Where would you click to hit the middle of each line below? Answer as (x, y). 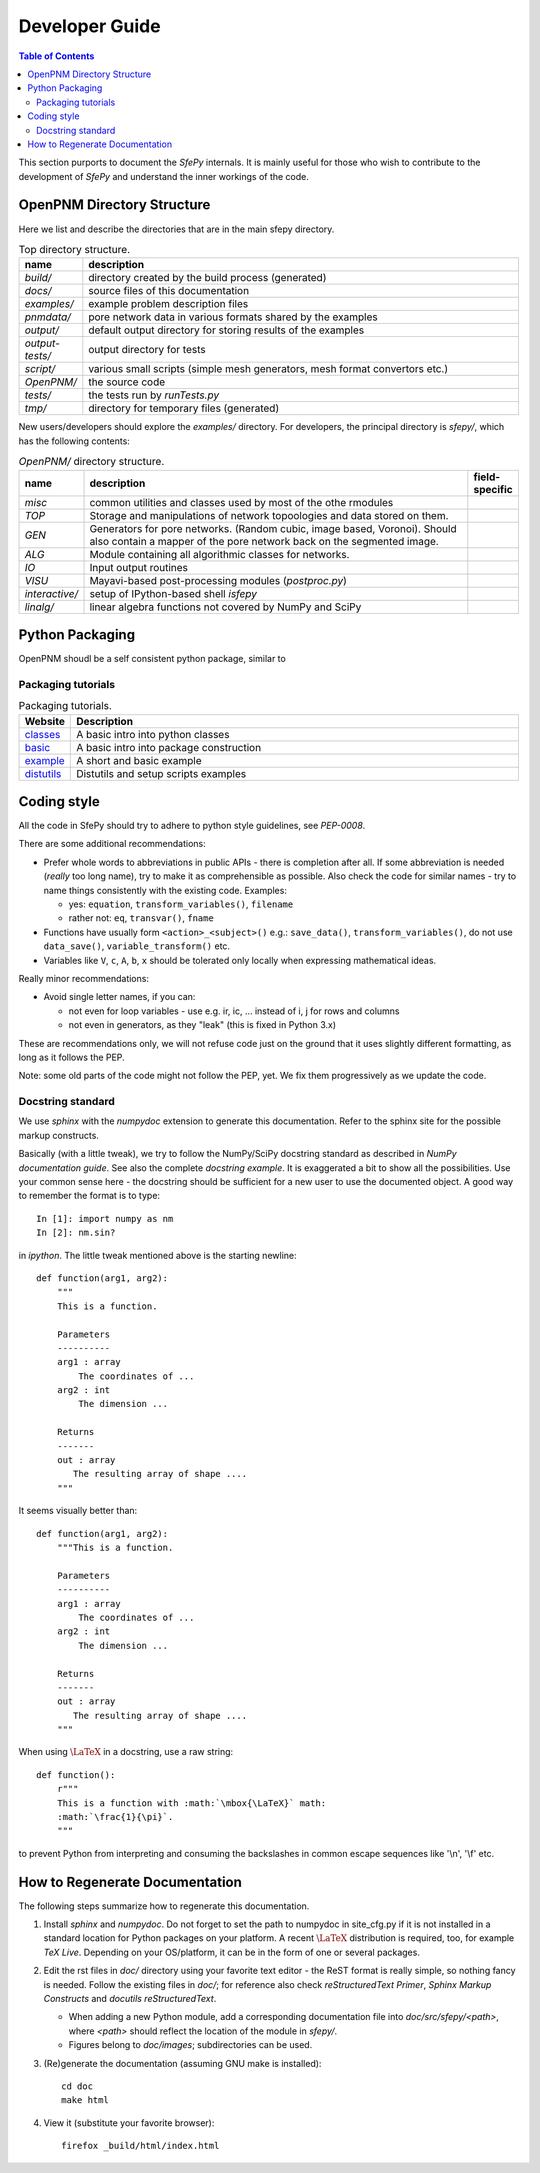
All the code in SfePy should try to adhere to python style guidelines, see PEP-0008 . (192, 826)
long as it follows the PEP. (71, 1057)
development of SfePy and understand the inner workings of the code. (164, 176)
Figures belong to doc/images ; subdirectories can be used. (190, 2045)
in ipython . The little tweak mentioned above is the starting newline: (157, 1255)
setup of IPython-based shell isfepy (173, 593)
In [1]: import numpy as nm (105, 1218)
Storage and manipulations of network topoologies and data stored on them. (269, 515)
